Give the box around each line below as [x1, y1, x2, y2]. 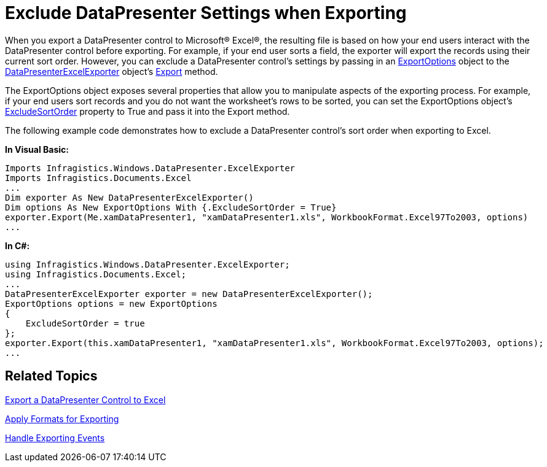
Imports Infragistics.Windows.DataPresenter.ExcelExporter [5, 163, 296, 173]
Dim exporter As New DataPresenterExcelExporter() [5, 192, 254, 203]
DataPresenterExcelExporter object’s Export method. [5, 66, 218, 77]
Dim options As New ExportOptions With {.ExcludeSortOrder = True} [5, 202, 337, 212]
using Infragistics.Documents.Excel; [5, 269, 187, 279]
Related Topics [5, 368, 98, 384]
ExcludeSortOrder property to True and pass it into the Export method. [5, 106, 290, 117]
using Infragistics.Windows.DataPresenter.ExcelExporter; [5, 259, 290, 269]
